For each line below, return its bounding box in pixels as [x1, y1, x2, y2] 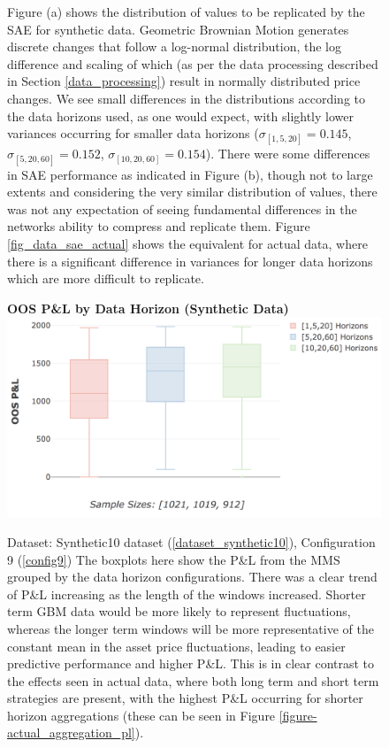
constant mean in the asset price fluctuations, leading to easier [7, 636, 346, 655]
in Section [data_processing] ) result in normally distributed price [7, 72, 361, 90]
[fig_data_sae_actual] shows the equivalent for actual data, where [7, 234, 368, 252]
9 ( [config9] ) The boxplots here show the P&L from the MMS [7, 550, 340, 568]
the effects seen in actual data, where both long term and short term [7, 671, 379, 690]
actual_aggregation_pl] [7, 723, 135, 742]
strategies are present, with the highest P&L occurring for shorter [7, 689, 363, 707]
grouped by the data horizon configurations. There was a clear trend [7, 567, 378, 586]
